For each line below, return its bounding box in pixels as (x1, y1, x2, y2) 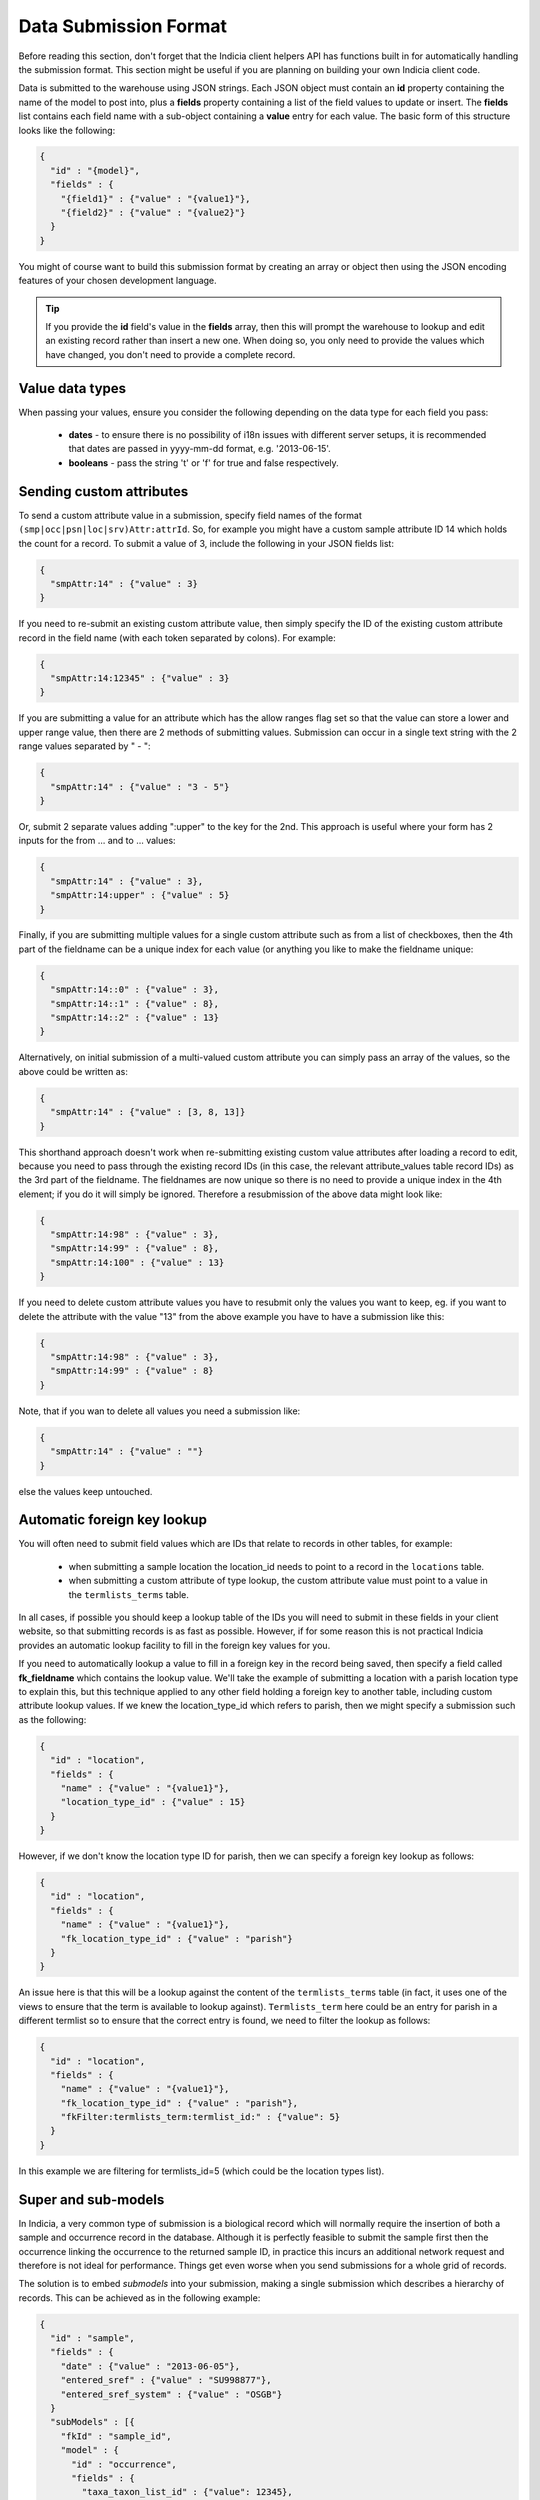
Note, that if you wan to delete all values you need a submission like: (18, 1405, 301, 1417)
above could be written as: (18, 1065, 129, 1077)
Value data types (18, 380, 127, 397)
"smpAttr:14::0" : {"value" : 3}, (50, 984, 220, 995)
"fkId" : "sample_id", (60, 2430, 172, 2442)
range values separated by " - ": (18, 740, 151, 752)
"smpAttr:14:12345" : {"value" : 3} (50, 673, 230, 684)
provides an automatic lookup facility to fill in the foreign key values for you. (18, 1639, 331, 1651)
